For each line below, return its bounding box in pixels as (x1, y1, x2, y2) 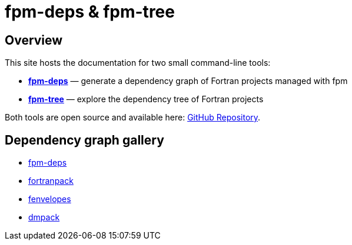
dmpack (28, 212, 60, 223)
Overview (5, 32, 63, 48)
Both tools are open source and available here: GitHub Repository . (5, 112, 261, 123)
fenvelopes (28, 194, 71, 204)
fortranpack (28, 176, 74, 186)
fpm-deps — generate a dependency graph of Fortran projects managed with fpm (28, 76, 348, 86)
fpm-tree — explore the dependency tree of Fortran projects (28, 94, 264, 105)
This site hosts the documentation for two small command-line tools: (5, 58, 271, 68)
